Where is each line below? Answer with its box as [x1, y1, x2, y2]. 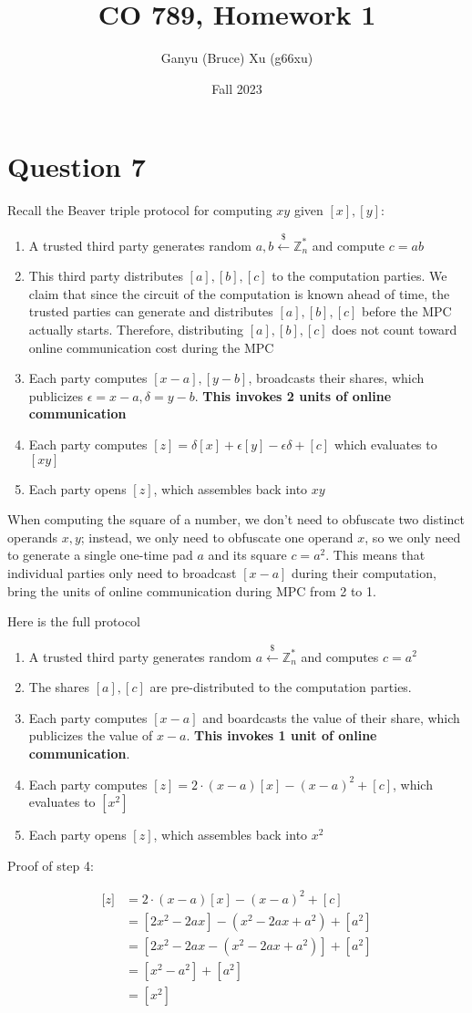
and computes [301, 646, 379, 666]
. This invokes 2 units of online [194, 386, 392, 405]
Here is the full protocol [7, 612, 140, 631]
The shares [28, 677, 90, 697]
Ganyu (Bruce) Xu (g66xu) [160, 48, 313, 67]
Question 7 [7, 148, 146, 185]
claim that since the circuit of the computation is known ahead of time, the [28, 284, 450, 303]
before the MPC [362, 302, 452, 321]
